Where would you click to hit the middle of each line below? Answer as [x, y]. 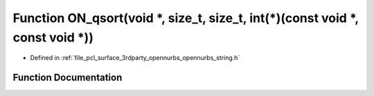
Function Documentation [68, 78]
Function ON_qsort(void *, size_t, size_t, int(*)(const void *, [186, 18]
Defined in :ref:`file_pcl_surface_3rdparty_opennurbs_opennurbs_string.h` [135, 58]
